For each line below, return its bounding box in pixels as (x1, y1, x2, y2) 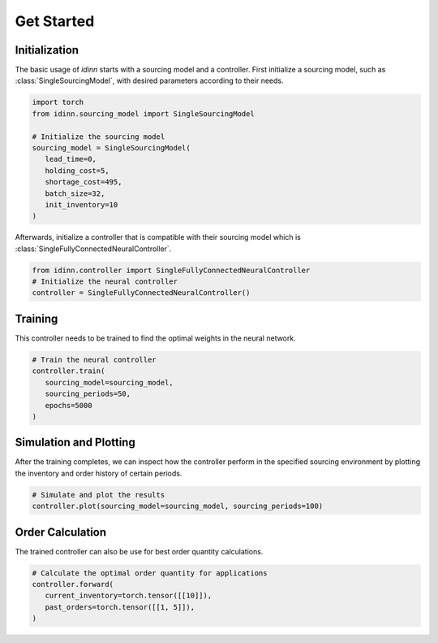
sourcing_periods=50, (45, 389, 131, 398)
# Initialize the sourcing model (32, 132, 165, 141)
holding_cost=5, (45, 166, 109, 175)
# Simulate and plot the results (32, 490, 165, 499)
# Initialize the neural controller (32, 277, 178, 286)
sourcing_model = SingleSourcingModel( (32, 143, 191, 152)
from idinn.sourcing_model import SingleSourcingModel (32, 109, 255, 118)
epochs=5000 (45, 401, 92, 410)
